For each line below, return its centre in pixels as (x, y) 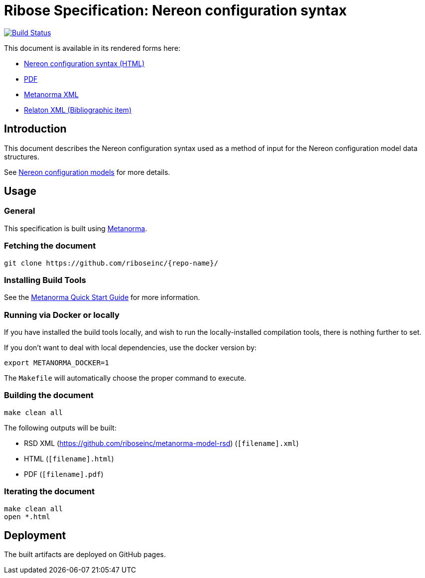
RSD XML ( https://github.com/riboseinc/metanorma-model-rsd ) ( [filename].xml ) (161, 443)
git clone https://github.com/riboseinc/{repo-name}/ (111, 263)
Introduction (35, 129)
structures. (22, 156)
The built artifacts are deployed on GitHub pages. (85, 555)
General (20, 211)
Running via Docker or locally (62, 315)
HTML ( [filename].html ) (69, 458)
